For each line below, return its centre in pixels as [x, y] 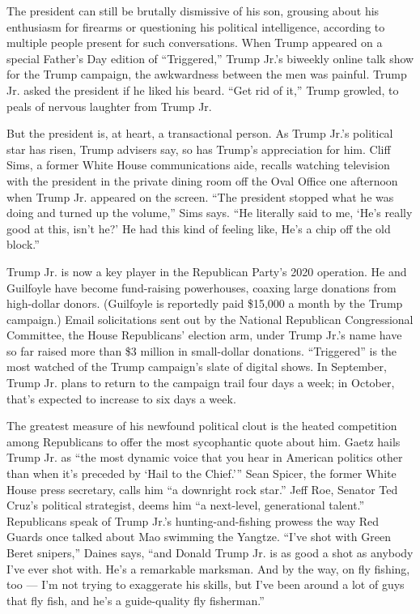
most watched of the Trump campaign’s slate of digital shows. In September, [197, 367]
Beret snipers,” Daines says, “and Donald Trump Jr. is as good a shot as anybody [210, 552]
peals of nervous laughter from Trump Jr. [109, 106]
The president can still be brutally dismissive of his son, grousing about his [193, 11]
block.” [23, 244]
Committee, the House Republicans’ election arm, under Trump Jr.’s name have [204, 335]
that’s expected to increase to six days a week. [121, 398]
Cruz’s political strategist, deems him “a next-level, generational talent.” [186, 505]
